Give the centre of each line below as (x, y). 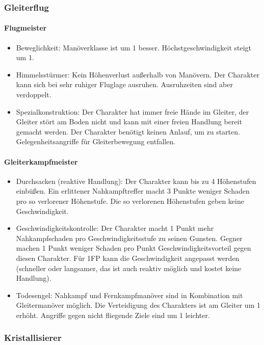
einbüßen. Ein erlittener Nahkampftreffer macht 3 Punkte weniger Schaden (133, 191)
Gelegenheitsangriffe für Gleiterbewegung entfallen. (96, 141)
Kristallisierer (33, 338)
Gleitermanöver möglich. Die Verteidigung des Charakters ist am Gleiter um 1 (138, 305)
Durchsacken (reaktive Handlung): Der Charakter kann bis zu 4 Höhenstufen (136, 181)
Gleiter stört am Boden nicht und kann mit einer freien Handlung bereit (129, 122)
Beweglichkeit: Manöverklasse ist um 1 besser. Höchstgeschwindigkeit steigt (134, 47)
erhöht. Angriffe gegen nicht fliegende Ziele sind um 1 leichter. (113, 315)
